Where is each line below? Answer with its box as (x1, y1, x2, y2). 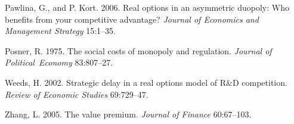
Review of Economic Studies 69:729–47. (5, 88, 148, 100)
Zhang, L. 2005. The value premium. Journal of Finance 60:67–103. (5, 108, 252, 120)
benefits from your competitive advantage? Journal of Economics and (5, 13, 259, 25)
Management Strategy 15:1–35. (5, 24, 116, 37)
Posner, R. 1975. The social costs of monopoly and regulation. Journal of (5, 44, 272, 57)
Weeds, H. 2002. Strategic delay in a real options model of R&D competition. (5, 76, 287, 88)
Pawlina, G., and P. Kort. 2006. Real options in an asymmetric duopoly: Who (5, 1, 289, 13)
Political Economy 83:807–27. (5, 56, 113, 69)
